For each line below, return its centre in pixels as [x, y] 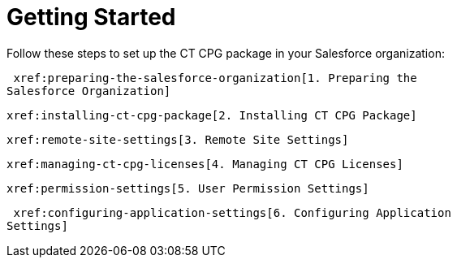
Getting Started [91, 17]
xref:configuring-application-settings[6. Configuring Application [232, 212]
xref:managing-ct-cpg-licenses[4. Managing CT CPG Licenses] [205, 164]
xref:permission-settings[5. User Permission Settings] [188, 188]
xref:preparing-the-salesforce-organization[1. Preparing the [215, 78]
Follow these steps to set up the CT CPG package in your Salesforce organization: [226, 53]
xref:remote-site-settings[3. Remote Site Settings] [178, 139]
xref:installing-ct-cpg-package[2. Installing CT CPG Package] [212, 115]
